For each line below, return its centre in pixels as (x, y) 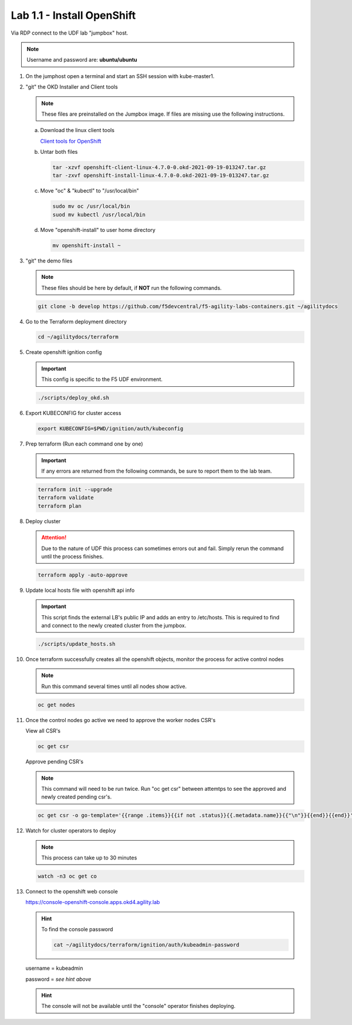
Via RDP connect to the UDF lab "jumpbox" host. (70, 33)
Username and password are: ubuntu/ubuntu (82, 60)
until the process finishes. (72, 556)
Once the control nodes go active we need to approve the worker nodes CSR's (121, 720)
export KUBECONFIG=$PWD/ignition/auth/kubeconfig (111, 429)
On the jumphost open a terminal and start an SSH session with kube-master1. (120, 76)
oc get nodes (57, 705)
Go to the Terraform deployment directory (76, 321)
